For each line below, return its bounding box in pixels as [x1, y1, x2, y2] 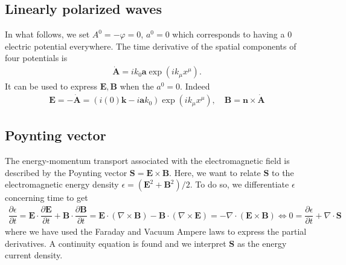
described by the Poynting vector [5, 166, 127, 178]
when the [120, 80, 154, 93]
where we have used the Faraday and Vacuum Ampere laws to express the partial [5, 225, 307, 238]
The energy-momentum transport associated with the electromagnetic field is [5, 154, 290, 167]
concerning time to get [5, 191, 88, 204]
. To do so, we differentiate [190, 178, 289, 191]
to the [272, 166, 294, 178]
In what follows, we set [5, 28, 90, 41]
